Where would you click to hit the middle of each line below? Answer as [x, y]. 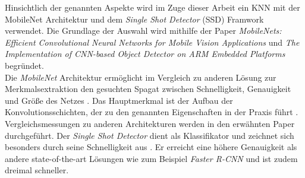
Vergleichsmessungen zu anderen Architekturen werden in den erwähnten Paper [150, 123]
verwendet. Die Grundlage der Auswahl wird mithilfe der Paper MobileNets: [143, 31]
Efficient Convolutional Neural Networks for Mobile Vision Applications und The [152, 42]
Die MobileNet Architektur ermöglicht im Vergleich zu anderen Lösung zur [141, 77]
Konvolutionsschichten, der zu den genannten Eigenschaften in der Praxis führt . [152, 112]
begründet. [24, 65]
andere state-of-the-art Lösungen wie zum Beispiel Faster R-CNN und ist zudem [151, 158]
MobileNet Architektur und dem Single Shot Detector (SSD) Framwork [134, 19]
